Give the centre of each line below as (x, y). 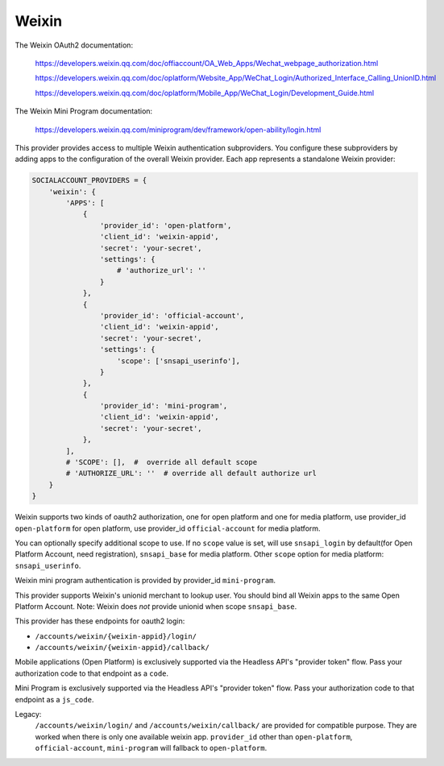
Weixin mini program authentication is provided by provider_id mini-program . (145, 581)
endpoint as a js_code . (54, 699)
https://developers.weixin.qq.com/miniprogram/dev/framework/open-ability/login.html (178, 130)
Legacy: (28, 714)
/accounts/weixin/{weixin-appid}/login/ (116, 636)
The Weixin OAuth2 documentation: (74, 45)
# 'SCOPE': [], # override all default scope (162, 462)
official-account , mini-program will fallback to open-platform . (151, 748)
